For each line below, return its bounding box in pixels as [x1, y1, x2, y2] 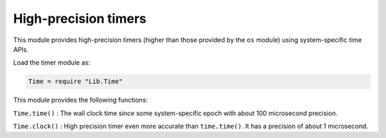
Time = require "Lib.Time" [28, 78, 123, 85]
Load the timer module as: [13, 58, 91, 67]
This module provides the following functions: [13, 96, 148, 105]
